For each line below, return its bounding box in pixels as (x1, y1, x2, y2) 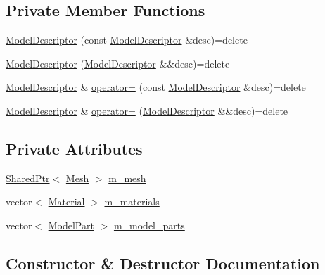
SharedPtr (6, 170, 50, 185)
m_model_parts (113, 217, 185, 232)
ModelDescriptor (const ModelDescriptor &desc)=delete (6, 32, 248, 47)
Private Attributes (6, 137, 143, 159)
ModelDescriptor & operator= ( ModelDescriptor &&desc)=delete (6, 103, 288, 117)
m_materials (104, 194, 160, 209)
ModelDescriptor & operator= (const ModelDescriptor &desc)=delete (6, 79, 306, 94)
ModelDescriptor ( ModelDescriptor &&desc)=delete (6, 56, 230, 70)
